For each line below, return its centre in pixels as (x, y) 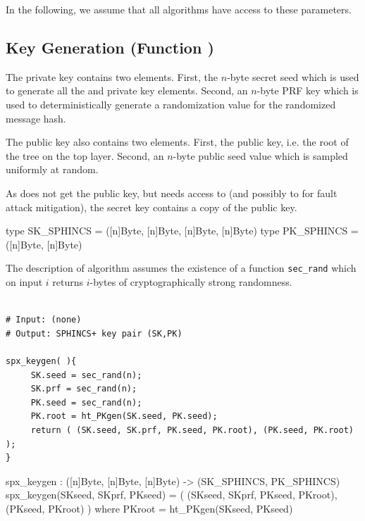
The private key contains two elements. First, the (112, 76)
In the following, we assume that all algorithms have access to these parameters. (179, 9)
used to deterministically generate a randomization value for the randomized (171, 104)
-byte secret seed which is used (293, 76)
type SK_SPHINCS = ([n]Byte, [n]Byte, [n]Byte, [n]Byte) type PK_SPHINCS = (182, 231)
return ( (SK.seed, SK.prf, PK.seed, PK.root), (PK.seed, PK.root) (192, 430)
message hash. (36, 118)
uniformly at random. (52, 169)
